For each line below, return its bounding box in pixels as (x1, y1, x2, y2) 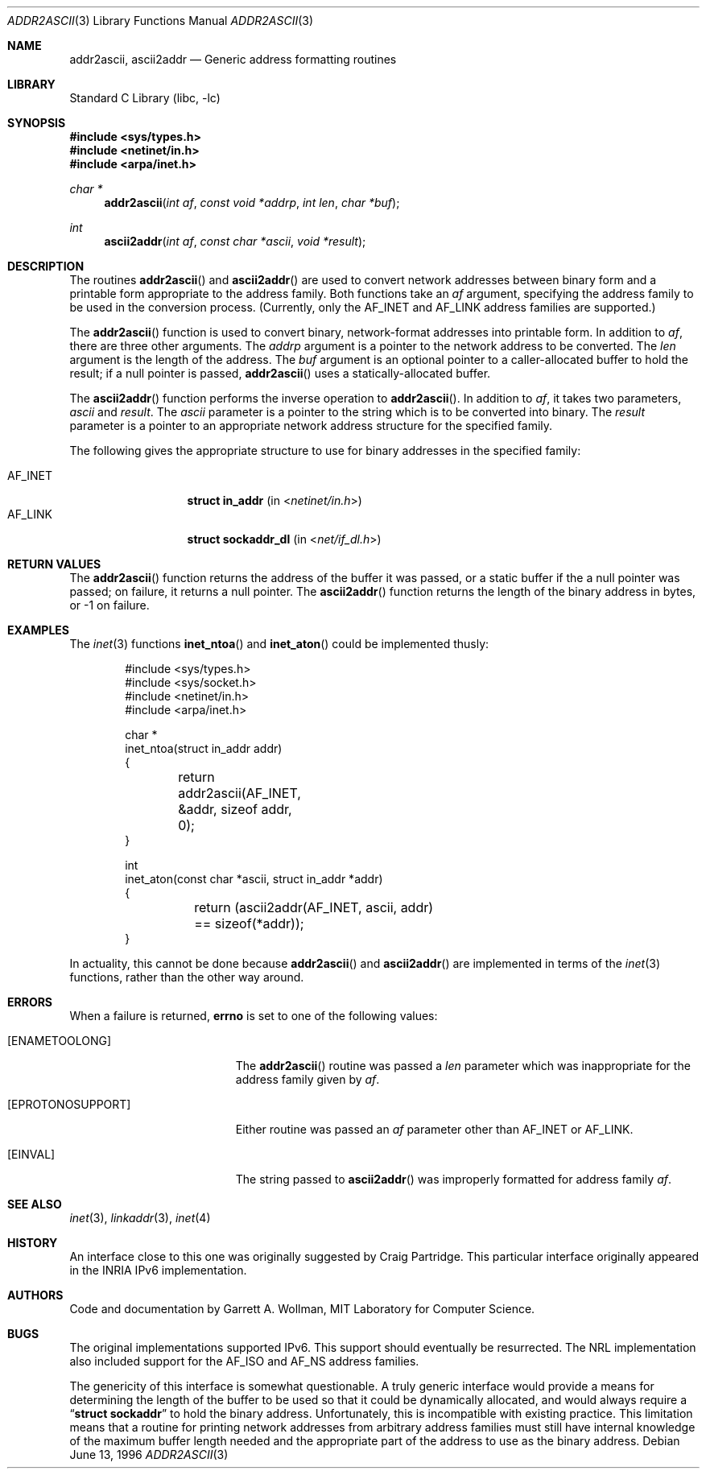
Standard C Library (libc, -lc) (69, 91, 221, 105)
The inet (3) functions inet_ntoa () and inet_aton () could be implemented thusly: (69, 637, 489, 651)
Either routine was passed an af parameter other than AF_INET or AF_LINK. (235, 1122, 634, 1136)
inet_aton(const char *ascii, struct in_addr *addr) (125, 872, 383, 886)
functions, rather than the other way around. (69, 970, 304, 984)
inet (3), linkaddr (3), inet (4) (69, 1211, 211, 1225)
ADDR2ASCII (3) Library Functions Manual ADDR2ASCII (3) (7, 14, 314, 27)
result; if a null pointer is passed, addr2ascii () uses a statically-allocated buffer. (69, 366, 491, 380)
